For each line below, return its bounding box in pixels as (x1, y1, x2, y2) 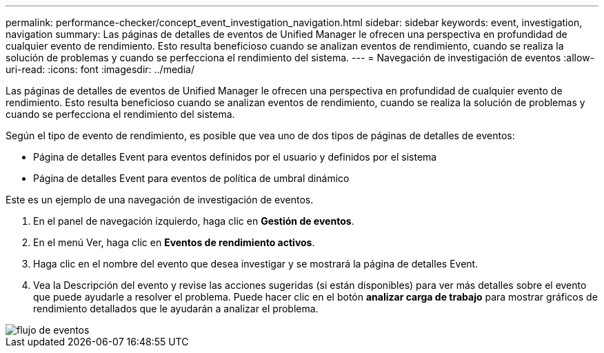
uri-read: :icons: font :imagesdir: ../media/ (6, 63, 194, 75)
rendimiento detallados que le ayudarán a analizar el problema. (33, 303, 319, 314)
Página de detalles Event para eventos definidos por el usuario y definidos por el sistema (33, 151, 437, 163)
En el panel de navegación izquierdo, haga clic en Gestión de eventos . (33, 215, 354, 227)
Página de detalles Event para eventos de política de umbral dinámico (33, 172, 350, 184)
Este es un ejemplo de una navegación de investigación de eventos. (6, 194, 314, 205)
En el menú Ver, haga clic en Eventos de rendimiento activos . (33, 236, 315, 248)
